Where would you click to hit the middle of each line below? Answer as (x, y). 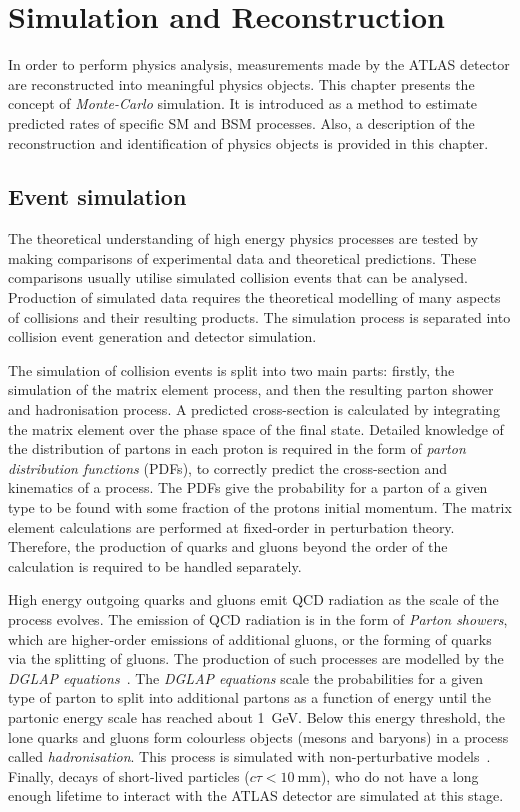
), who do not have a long (399, 775)
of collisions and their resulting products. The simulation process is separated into (259, 316)
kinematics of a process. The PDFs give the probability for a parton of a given (248, 487)
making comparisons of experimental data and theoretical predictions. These (242, 257)
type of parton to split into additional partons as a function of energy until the (250, 697)
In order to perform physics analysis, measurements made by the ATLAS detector (259, 64)
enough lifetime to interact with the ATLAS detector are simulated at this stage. (256, 795)
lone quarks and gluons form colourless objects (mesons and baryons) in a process (258, 736)
